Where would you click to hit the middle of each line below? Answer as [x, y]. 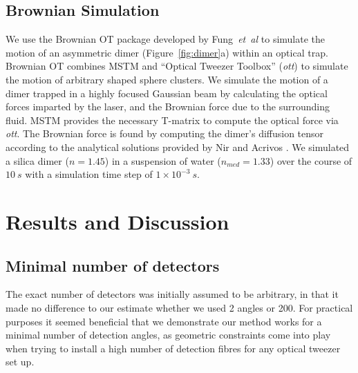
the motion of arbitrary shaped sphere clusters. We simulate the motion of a [167, 79]
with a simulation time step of [89, 174]
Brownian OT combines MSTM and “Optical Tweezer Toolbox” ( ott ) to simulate [177, 66]
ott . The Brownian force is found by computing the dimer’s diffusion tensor [165, 133]
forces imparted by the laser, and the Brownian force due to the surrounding [168, 107]
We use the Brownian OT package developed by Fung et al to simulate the [166, 39]
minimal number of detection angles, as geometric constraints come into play [168, 335]
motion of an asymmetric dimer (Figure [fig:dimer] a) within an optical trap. [167, 52]
